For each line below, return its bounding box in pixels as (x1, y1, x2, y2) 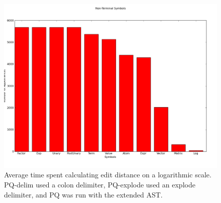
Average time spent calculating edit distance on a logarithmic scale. (4, 169, 211, 180)
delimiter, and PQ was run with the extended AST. (4, 189, 163, 199)
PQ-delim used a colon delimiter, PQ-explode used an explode (4, 179, 195, 190)
